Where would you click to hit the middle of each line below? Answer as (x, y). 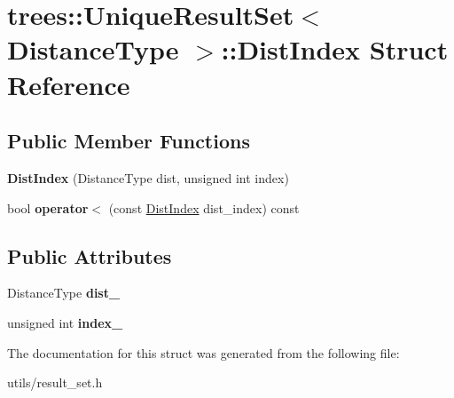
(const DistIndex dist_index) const (204, 207)
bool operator (48, 207)
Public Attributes (90, 255)
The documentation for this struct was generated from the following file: (204, 352)
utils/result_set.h (55, 382)
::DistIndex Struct (335, 49)
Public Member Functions (129, 141)
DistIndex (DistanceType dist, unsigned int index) (148, 177)
